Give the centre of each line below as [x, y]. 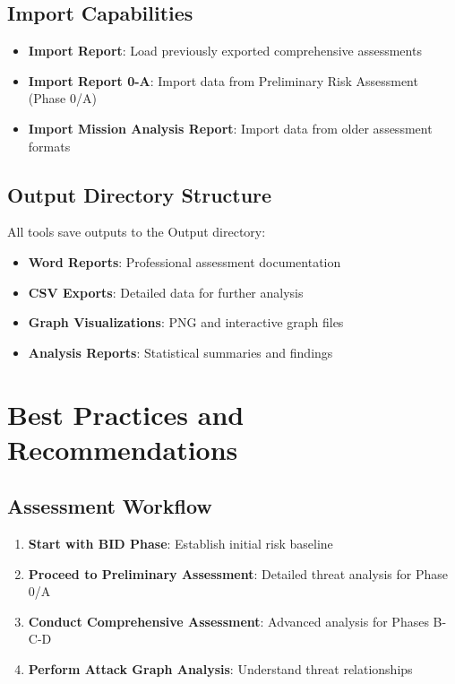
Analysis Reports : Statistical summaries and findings [180, 352]
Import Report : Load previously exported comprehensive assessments [225, 51]
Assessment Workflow [110, 506]
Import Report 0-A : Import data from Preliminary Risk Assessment [223, 80]
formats [49, 146]
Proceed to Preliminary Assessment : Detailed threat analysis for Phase [238, 573]
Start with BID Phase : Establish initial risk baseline [180, 544]
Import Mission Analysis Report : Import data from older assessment [230, 128]
